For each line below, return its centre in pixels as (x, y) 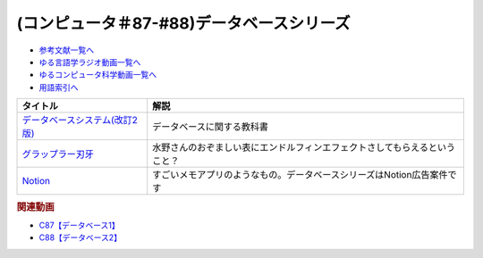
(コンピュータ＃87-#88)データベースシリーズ (183, 23)
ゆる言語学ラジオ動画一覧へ (90, 62)
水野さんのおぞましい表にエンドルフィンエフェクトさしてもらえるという (304, 147)
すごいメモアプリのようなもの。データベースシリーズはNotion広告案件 (300, 175)
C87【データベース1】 (79, 225)
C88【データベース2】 (80, 237)
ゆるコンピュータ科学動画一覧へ (97, 75)
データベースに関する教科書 (210, 127)
